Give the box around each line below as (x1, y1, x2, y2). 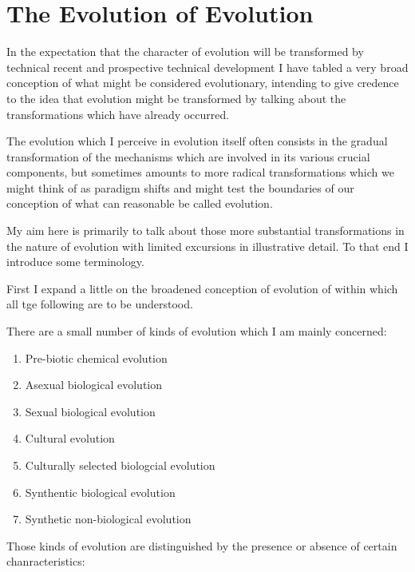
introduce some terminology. (6, 253, 144, 270)
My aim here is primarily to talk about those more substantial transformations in (6, 222, 405, 239)
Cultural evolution (25, 430, 115, 447)
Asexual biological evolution (25, 376, 163, 393)
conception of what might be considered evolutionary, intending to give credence (6, 74, 399, 91)
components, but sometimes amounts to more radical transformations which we (6, 164, 394, 181)
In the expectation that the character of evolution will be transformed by (6, 43, 364, 60)
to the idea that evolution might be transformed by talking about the (6, 89, 346, 106)
